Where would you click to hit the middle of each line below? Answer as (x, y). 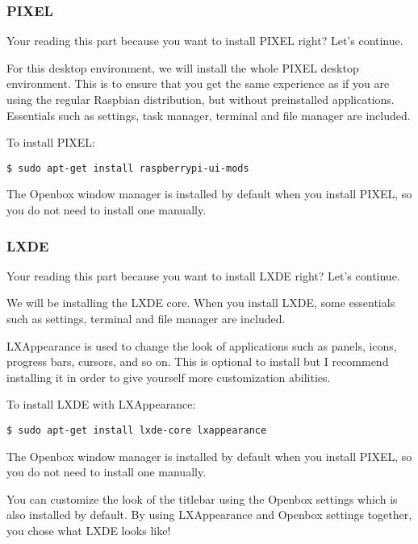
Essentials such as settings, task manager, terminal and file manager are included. (209, 115)
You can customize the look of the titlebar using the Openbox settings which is (202, 498)
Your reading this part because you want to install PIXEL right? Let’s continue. (205, 41)
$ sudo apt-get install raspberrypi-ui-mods (128, 168)
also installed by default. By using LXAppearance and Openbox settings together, (209, 515)
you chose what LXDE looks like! (89, 531)
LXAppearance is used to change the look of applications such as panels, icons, (202, 345)
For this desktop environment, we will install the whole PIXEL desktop (183, 67)
